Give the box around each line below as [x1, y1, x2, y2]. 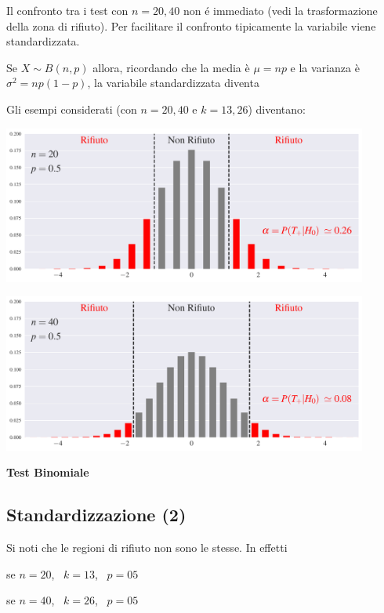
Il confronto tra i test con [6, 2, 129, 18]
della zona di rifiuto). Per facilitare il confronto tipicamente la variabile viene [6, 17, 376, 34]
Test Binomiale [6, 464, 89, 481]
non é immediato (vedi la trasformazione [183, 2, 378, 18]
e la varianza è [290, 59, 360, 75]
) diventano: [248, 100, 306, 117]
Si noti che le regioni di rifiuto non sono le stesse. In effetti [6, 539, 288, 555]
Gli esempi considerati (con [6, 100, 137, 117]
